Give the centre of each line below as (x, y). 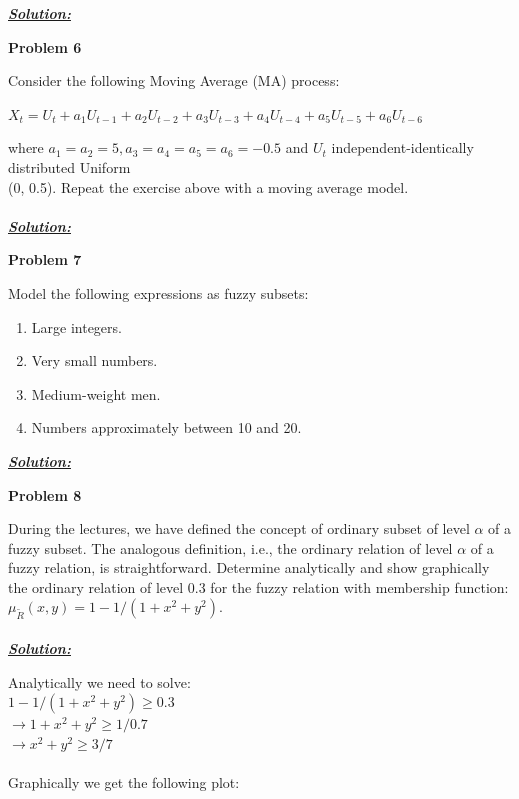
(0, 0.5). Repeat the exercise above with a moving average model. (208, 186)
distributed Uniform (69, 166)
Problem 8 (45, 494)
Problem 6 (45, 46)
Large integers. (76, 326)
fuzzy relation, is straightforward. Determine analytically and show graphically (249, 567)
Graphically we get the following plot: (124, 782)
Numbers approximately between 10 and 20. (166, 427)
